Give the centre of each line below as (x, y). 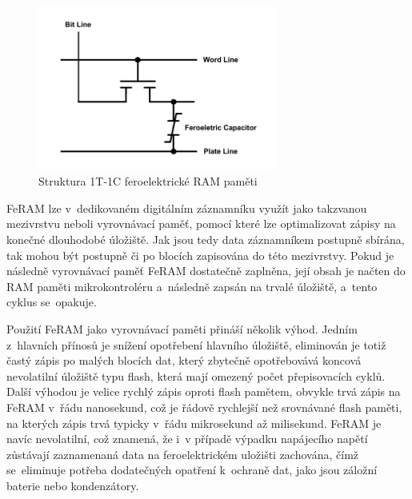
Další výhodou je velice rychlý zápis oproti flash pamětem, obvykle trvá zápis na (204, 391)
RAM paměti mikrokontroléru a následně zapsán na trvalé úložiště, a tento (192, 286)
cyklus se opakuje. (52, 302)
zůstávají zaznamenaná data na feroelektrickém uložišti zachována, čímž (183, 454)
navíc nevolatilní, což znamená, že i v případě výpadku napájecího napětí (187, 439)
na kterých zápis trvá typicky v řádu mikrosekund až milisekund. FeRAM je (194, 423)
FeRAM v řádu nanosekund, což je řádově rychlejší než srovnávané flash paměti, (204, 407)
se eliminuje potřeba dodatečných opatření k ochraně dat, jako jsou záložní (192, 470)
